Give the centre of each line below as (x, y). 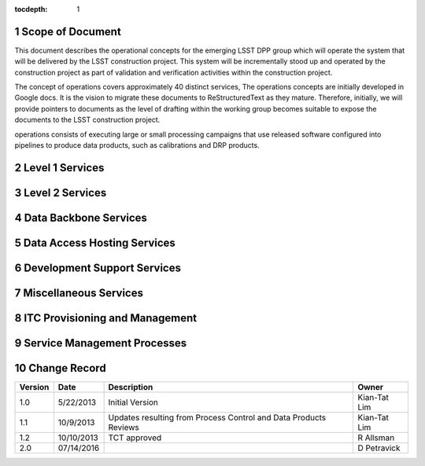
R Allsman (376, 438)
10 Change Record (60, 368)
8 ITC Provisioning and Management (105, 318)
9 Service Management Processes (101, 343)
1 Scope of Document (68, 31)
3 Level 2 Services (61, 193)
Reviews (124, 427)
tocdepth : (31, 9)
